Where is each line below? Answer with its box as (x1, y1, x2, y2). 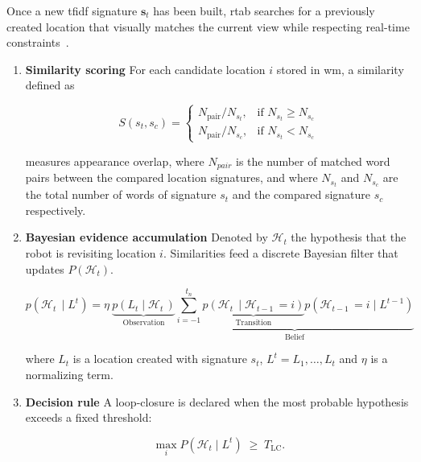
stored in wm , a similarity (276, 60, 404, 77)
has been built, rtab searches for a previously (153, 2, 375, 19)
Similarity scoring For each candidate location (25, 60, 266, 77)
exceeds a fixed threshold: (25, 409, 152, 426)
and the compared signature (232, 186, 371, 203)
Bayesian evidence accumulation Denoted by (25, 229, 268, 245)
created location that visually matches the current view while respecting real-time (6, 18, 410, 35)
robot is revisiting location (25, 245, 156, 262)
